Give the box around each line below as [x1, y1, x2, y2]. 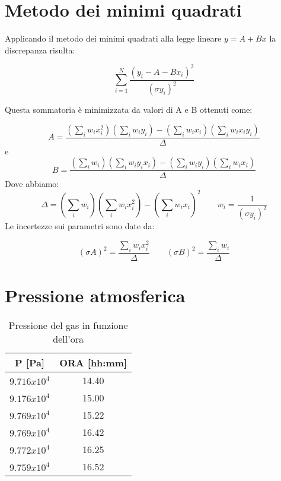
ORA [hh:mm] [59, 356, 127, 370]
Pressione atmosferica [5, 283, 186, 308]
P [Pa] [15, 356, 45, 370]
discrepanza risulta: [5, 43, 75, 56]
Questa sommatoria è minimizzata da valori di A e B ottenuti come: [5, 103, 253, 116]
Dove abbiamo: [5, 178, 59, 190]
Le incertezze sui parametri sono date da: [5, 220, 155, 232]
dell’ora [53, 332, 84, 346]
